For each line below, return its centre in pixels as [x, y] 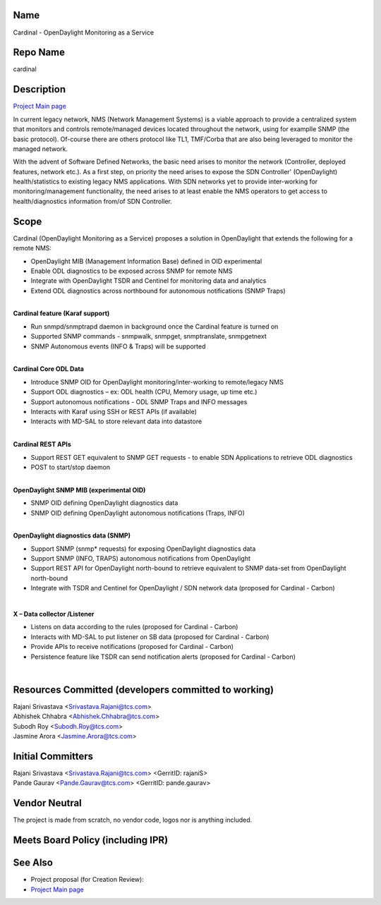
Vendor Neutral [48, 803]
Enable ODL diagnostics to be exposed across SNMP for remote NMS [132, 271]
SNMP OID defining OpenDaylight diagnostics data [104, 503]
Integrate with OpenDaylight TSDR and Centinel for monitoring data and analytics [149, 281]
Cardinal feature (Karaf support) [61, 313]
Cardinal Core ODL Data [49, 369]
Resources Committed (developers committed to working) [144, 690]
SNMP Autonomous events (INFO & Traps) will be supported [118, 346]
